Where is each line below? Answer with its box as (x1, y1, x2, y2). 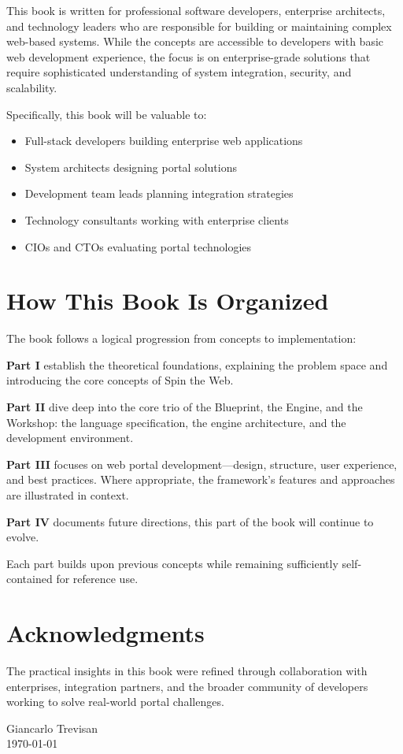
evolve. (6, 529, 39, 545)
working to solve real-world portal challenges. (6, 693, 224, 710)
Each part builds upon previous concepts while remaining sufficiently (6, 555, 338, 571)
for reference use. (56, 570, 139, 587)
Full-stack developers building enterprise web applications (24, 132, 303, 149)
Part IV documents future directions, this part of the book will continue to (6, 513, 374, 529)
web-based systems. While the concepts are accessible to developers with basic (6, 33, 384, 50)
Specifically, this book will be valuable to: (6, 106, 207, 122)
